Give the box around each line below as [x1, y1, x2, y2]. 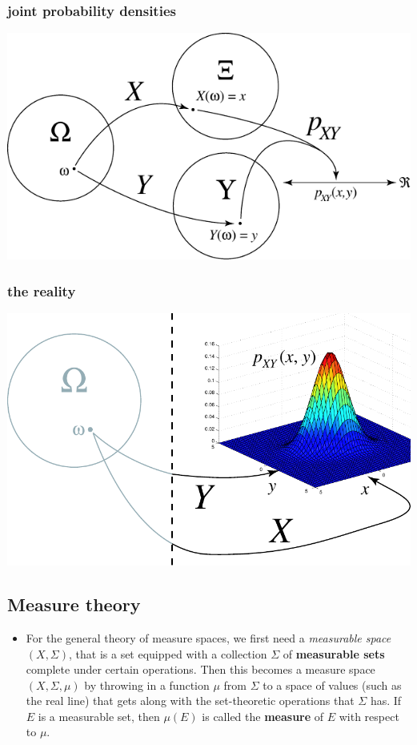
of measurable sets [283, 645, 385, 662]
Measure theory [7, 592, 141, 617]
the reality [7, 280, 76, 300]
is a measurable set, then [38, 707, 160, 724]
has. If [370, 692, 402, 709]
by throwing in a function [84, 676, 210, 693]
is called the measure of [202, 707, 324, 724]
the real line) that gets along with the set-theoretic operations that [26, 692, 355, 709]
